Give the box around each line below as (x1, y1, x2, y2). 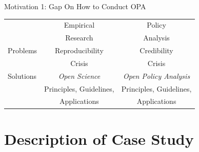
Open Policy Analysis (123, 70, 190, 81)
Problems (8, 45, 37, 56)
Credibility (140, 45, 173, 56)
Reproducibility (55, 45, 104, 56)
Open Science (58, 70, 101, 81)
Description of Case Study (4, 128, 194, 149)
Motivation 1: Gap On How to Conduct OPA (4, 1, 146, 11)
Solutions (8, 70, 37, 81)
